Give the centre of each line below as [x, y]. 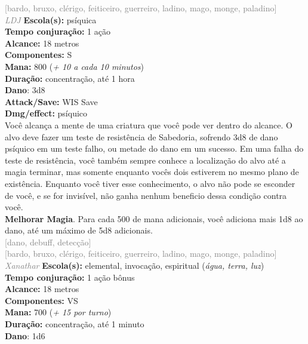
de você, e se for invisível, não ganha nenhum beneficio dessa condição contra [146, 195]
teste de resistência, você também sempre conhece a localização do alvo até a [145, 160]
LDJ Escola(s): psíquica [51, 19]
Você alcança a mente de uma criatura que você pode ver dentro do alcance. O [149, 125]
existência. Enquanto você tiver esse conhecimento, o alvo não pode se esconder [150, 183]
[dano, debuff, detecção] [48, 242]
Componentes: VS [41, 300]
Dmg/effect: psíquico [46, 113]
